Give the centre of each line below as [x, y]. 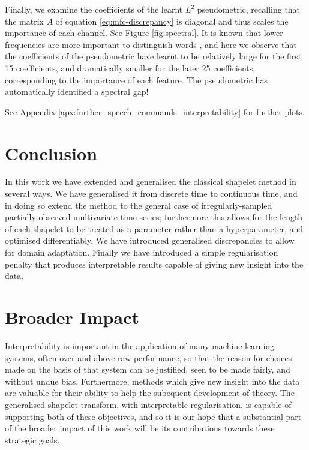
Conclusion [51, 153]
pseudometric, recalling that [249, 9]
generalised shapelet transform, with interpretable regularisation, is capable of [148, 404]
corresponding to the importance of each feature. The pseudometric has [136, 79]
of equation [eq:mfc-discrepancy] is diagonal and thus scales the [172, 21]
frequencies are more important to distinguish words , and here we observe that [151, 44]
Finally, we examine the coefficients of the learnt [94, 9]
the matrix [24, 21]
